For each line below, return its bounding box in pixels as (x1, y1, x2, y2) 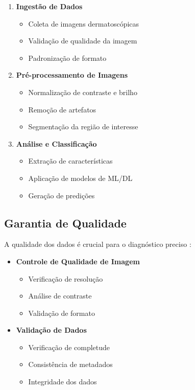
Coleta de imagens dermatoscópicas (28, 18, 139, 29)
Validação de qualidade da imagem (28, 35, 137, 46)
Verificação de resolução (28, 273, 103, 284)
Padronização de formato (28, 52, 107, 63)
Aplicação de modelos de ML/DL (28, 172, 133, 183)
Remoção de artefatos (28, 104, 96, 114)
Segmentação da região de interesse (28, 121, 138, 132)
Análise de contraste (28, 290, 92, 301)
